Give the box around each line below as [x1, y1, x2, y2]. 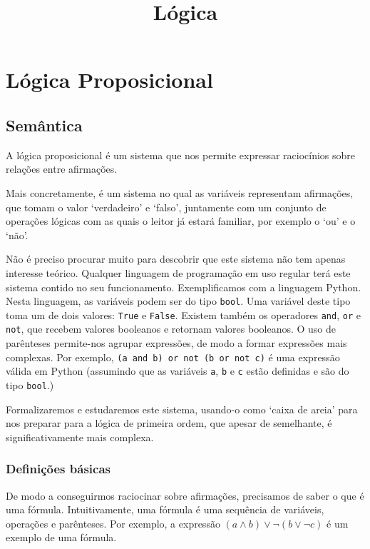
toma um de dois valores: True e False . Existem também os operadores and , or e [6, 307, 361, 322]
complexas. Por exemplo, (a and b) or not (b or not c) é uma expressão [6, 349, 340, 364]
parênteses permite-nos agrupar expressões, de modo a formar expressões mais [6, 336, 347, 351]
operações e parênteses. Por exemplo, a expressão [6, 515, 220, 530]
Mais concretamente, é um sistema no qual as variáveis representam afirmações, [6, 185, 354, 200]
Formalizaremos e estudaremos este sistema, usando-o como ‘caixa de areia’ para [6, 401, 358, 416]
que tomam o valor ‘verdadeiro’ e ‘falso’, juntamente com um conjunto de [6, 199, 327, 214]
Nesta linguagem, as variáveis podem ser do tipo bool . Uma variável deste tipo [6, 293, 351, 308]
